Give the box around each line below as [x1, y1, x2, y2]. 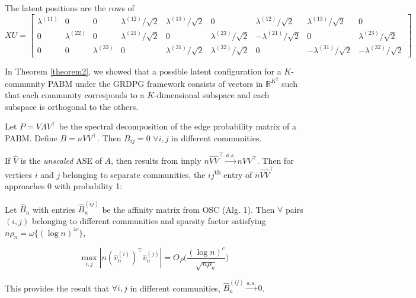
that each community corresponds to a [5, 89, 145, 101]
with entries [33, 203, 76, 215]
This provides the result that [5, 281, 110, 294]
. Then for [257, 154, 294, 167]
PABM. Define [5, 132, 57, 144]
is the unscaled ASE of [20, 154, 102, 167]
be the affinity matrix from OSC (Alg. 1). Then [102, 203, 275, 215]
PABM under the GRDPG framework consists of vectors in [47, 77, 263, 89]
